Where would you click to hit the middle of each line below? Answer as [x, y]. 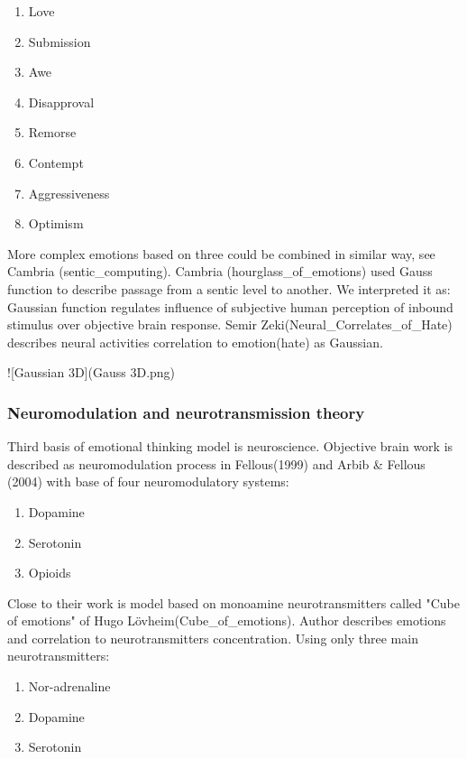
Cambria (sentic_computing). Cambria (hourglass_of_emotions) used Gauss [220, 271]
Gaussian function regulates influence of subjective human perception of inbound [230, 306]
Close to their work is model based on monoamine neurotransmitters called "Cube [234, 602]
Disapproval [61, 102]
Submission [60, 41]
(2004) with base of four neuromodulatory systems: [148, 481]
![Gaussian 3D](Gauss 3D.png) [92, 372]
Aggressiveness [69, 193]
